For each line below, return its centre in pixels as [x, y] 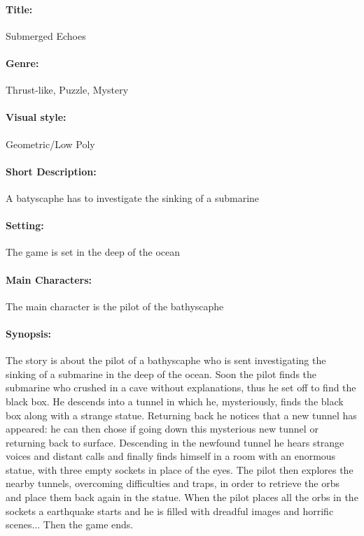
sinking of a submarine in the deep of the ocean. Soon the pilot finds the [161, 374]
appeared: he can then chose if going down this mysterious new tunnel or [162, 429]
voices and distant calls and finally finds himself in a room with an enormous [171, 456]
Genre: [22, 63]
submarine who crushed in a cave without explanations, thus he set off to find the [181, 387]
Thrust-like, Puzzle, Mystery [67, 90]
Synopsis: [29, 333]
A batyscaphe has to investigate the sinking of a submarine [133, 197]
